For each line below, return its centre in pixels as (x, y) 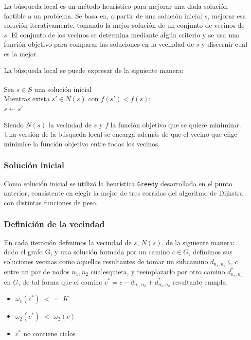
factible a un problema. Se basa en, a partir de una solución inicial (103, 15)
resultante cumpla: (200, 281)
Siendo (14, 124)
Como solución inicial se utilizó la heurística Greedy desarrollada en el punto (118, 183)
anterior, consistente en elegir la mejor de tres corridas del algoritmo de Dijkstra (124, 193)
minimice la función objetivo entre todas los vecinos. (82, 143)
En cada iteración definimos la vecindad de (68, 242)
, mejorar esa (227, 15)
